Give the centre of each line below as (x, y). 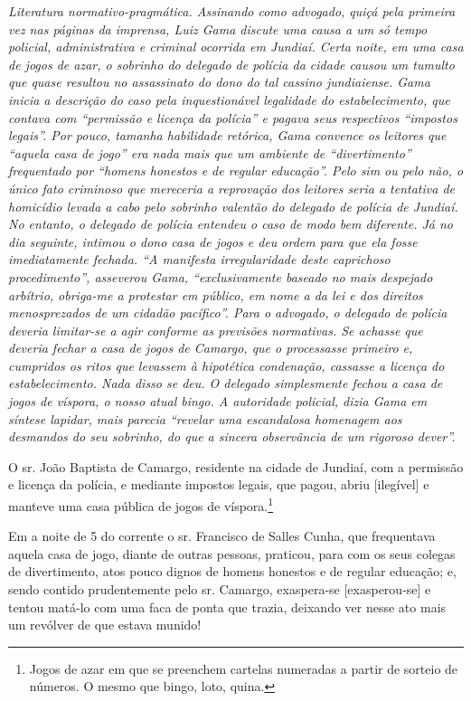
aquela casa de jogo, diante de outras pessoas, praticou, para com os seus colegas (232, 553)
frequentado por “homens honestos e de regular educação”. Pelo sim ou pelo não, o (236, 171)
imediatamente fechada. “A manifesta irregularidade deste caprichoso (199, 259)
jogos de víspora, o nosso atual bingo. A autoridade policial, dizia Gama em (218, 401)
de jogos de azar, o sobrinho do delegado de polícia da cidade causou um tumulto (231, 64)
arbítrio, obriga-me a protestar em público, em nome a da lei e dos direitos (216, 294)
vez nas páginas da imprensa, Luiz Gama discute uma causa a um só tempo (218, 28)
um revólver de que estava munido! (105, 625)
